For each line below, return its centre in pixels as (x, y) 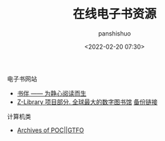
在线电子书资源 (115, 14)
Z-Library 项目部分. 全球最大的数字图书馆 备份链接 (87, 102)
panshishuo (115, 33)
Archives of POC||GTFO (50, 130)
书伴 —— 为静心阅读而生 (51, 93)
